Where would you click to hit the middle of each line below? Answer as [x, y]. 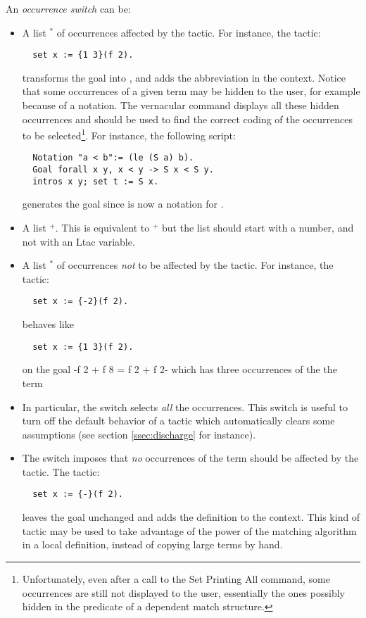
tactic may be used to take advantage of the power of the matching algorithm [189, 530]
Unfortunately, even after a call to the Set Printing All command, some [176, 578]
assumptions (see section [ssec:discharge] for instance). [139, 434]
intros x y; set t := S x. [96, 181]
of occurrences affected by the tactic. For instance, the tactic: [189, 32]
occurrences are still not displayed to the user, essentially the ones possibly [183, 592]
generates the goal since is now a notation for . [123, 204]
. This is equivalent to [102, 228]
